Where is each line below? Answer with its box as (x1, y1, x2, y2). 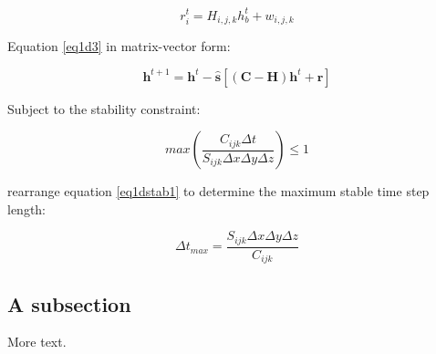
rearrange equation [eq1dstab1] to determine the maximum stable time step (7, 182, 430, 201)
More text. (7, 332, 67, 351)
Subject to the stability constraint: (7, 99, 201, 118)
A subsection (7, 289, 131, 318)
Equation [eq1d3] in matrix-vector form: (7, 36, 231, 55)
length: (7, 199, 47, 218)
